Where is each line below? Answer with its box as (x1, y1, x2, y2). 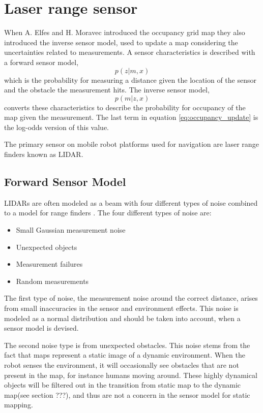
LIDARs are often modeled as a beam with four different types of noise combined (4, 197, 258, 208)
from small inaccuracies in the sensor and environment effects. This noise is (4, 303, 239, 313)
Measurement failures (16, 259, 83, 269)
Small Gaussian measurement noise (16, 225, 126, 235)
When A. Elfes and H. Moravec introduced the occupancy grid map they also (4, 27, 245, 38)
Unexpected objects (16, 241, 77, 252)
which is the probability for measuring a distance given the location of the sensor (4, 74, 256, 85)
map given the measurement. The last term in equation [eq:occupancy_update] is (4, 112, 258, 122)
